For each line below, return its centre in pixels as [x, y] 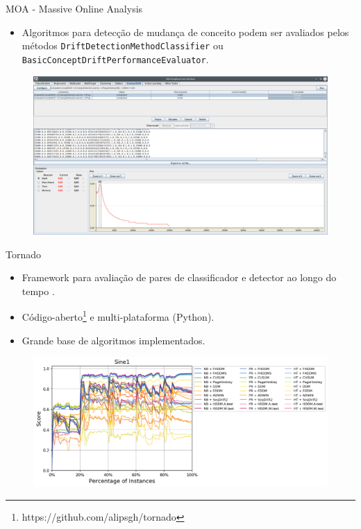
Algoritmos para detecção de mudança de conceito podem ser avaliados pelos [185, 32]
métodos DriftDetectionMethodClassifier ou [123, 45]
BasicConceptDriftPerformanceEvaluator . [115, 59]
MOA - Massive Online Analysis [74, 8]
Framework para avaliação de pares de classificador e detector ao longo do [179, 277]
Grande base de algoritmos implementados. [114, 340]
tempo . [38, 291]
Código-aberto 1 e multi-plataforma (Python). [118, 316]
